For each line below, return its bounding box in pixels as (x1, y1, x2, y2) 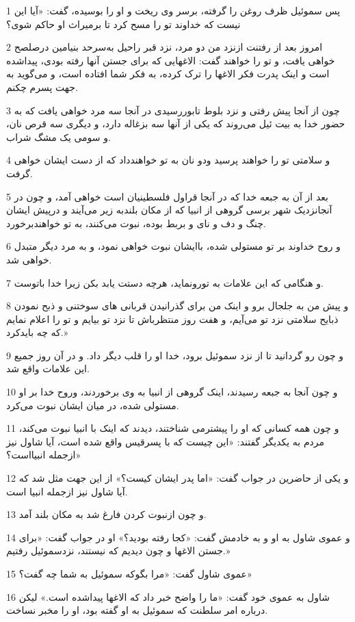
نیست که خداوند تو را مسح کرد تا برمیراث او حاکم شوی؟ (6, 16, 241, 31)
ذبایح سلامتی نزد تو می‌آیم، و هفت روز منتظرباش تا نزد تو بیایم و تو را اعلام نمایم (6, 311, 339, 326)
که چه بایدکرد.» (6, 325, 68, 339)
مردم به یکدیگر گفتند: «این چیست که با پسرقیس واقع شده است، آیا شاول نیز (6, 434, 325, 448)
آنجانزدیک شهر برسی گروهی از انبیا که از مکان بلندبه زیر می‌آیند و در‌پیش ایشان (6, 203, 332, 217)
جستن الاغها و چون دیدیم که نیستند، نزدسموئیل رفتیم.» (6, 543, 231, 558)
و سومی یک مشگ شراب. (6, 129, 111, 144)
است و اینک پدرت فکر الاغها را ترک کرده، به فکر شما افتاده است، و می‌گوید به (6, 66, 330, 81)
